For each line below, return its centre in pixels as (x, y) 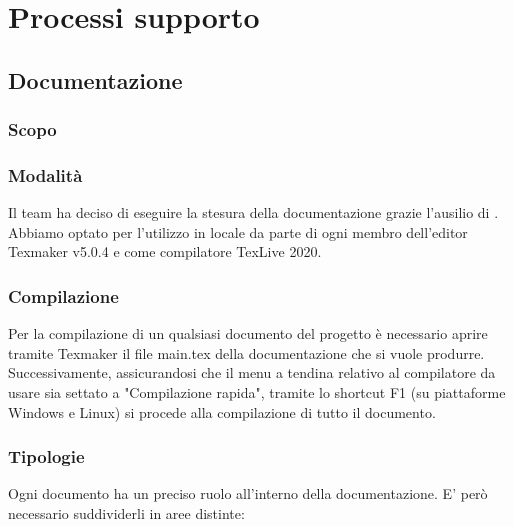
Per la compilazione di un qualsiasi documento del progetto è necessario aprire (248, 333)
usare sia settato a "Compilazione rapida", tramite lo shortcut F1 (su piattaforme (257, 392)
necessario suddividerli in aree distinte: (126, 513)
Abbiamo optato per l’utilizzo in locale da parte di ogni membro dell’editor (238, 231)
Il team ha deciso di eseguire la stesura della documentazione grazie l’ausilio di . (253, 212)
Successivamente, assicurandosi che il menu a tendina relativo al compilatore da (252, 372)
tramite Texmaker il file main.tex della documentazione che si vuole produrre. (246, 352)
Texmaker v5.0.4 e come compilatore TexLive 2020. (165, 251)
